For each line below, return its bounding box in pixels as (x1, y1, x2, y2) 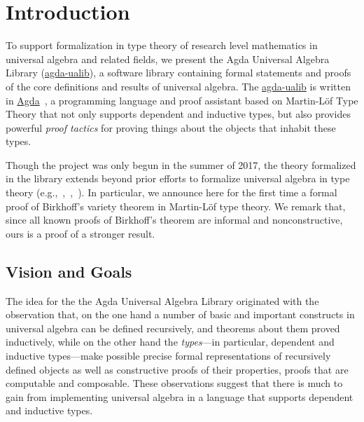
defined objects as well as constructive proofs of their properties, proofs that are (6, 362, 349, 376)
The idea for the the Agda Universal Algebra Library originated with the (6, 293, 319, 308)
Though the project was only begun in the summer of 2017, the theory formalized (6, 157, 356, 172)
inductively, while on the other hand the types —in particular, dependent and (6, 334, 335, 349)
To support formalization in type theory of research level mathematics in (6, 38, 318, 53)
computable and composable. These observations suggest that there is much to (6, 376, 343, 390)
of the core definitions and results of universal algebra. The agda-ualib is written (6, 79, 351, 93)
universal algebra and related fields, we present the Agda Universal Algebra (6, 51, 330, 66)
